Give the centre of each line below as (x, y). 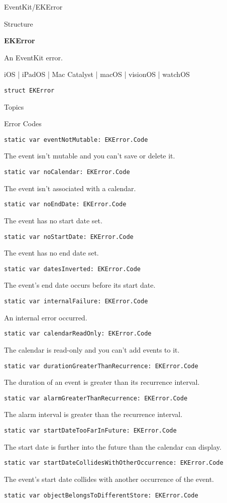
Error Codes (23, 123)
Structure (19, 23)
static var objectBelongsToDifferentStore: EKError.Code (101, 495)
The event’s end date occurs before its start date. (80, 285)
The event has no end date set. (51, 253)
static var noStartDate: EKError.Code (69, 237)
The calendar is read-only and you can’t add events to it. (92, 349)
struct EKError (29, 90)
